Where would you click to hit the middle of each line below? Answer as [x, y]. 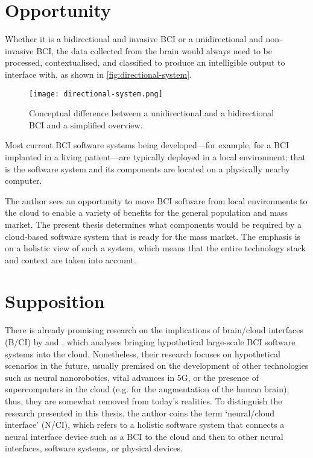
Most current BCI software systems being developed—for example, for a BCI [147, 145]
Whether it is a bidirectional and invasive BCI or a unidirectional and [134, 39]
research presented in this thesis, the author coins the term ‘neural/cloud [140, 413]
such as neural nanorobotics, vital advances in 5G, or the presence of [132, 377]
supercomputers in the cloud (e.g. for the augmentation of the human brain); [147, 389]
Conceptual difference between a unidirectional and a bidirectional [152, 113]
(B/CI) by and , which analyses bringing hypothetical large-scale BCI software [150, 342]
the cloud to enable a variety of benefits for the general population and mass [146, 212]
